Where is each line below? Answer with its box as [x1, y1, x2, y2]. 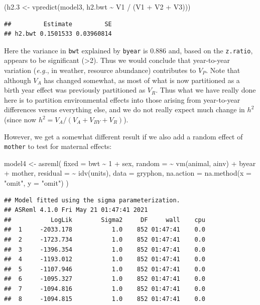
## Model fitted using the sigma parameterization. [4, 196, 180, 204]
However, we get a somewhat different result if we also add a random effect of [4, 131, 243, 141]
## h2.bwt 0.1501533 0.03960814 [4, 30, 112, 38]
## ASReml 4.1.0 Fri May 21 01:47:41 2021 [4, 206, 148, 214]
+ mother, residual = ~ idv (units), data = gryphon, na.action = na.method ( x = [4, 168, 251, 178]
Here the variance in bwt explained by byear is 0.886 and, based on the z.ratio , [4, 45, 253, 55]
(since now [4, 114, 37, 124]
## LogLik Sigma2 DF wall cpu [4, 216, 205, 223]
